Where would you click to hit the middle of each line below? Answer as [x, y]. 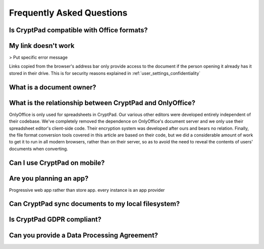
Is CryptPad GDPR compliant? [55, 219]
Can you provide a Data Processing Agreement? [84, 235]
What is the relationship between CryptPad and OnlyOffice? [102, 103]
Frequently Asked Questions [68, 13]
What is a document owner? [53, 87]
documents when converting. [39, 149]
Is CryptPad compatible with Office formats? [78, 30]
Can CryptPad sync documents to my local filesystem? [95, 204]
